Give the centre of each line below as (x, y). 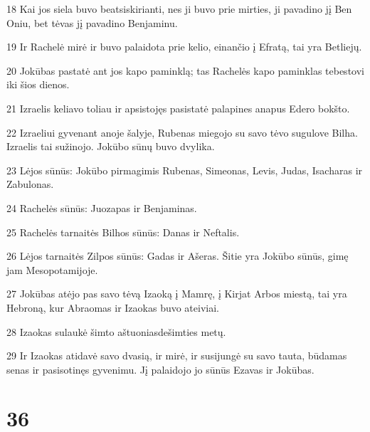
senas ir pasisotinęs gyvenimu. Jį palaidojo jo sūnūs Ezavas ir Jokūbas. (160, 369)
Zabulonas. (30, 184)
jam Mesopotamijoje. (52, 269)
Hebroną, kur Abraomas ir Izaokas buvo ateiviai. (113, 307)
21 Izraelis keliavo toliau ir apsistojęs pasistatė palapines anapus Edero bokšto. (178, 108)
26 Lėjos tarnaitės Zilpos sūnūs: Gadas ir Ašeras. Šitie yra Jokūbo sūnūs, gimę (178, 256)
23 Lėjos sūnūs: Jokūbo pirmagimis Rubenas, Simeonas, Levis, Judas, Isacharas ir (185, 170)
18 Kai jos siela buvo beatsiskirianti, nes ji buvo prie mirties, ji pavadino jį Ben (179, 9)
